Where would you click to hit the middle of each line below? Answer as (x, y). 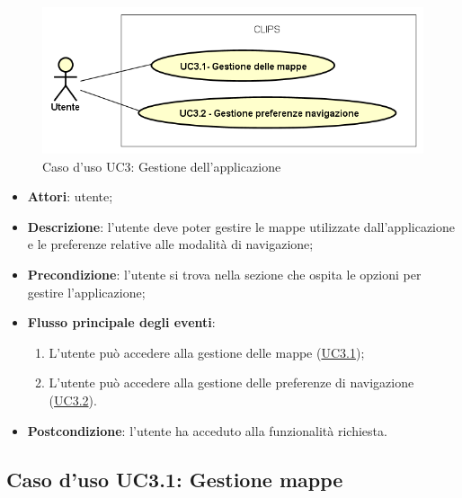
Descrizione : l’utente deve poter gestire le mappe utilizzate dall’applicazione (241, 226)
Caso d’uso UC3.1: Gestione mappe (175, 479)
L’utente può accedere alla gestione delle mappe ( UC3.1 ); (207, 352)
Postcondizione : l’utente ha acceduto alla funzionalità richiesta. (207, 430)
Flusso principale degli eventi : (121, 322)
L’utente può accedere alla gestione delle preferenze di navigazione (231, 382)
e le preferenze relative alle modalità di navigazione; (170, 244)
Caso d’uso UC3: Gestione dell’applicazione (162, 166)
